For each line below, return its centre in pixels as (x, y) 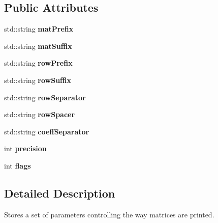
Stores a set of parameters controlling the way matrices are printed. (109, 214)
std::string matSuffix (38, 46)
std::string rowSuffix (38, 80)
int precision (25, 148)
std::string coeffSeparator (47, 131)
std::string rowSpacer (40, 114)
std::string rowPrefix (38, 63)
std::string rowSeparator (45, 97)
